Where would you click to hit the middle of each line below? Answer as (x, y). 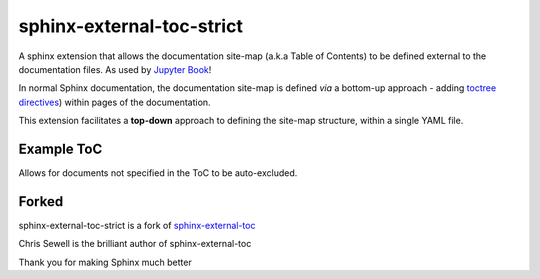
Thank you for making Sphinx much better (105, 262)
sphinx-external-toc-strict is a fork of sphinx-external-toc (137, 225)
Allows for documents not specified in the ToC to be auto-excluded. (158, 173)
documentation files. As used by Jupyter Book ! (115, 69)
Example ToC (60, 148)
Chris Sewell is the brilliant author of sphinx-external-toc (135, 244)
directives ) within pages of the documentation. (114, 102)
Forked (41, 201)
